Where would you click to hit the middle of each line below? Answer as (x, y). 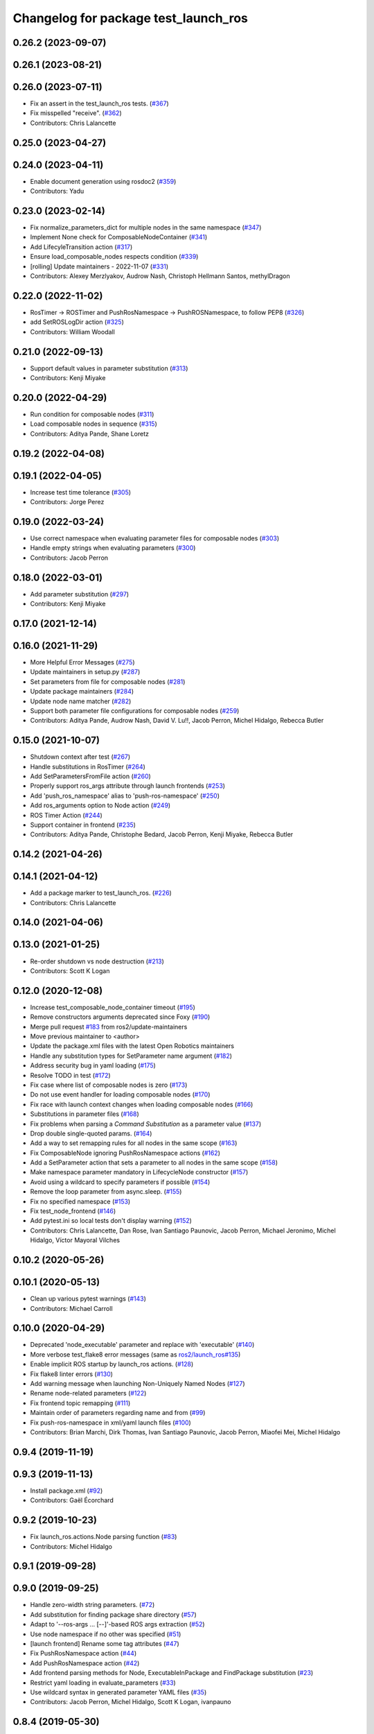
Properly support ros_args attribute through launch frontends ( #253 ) (127, 786)
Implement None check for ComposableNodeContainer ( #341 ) (119, 237)
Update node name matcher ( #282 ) (81, 701)
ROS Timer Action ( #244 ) (66, 815)
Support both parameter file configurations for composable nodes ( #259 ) (135, 710)
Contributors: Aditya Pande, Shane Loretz (89, 433)
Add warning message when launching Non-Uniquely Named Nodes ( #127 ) (137, 1383)
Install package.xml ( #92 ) (66, 1491)
